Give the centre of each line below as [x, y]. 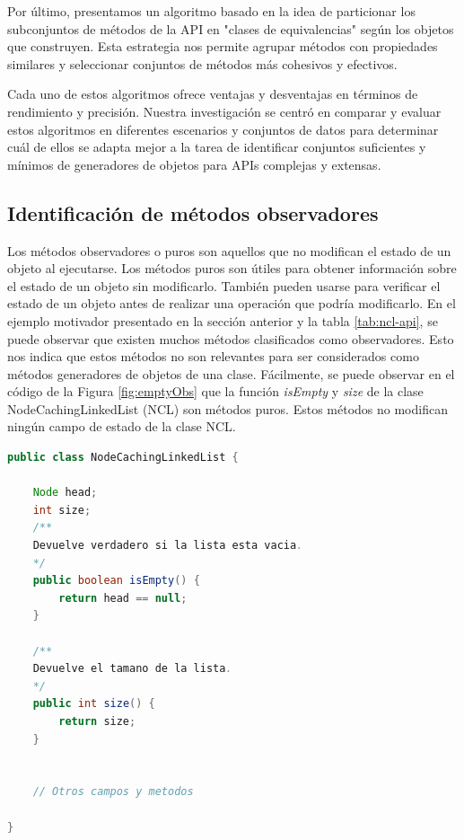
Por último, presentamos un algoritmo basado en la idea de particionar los [211, 11]
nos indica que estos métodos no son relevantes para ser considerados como [213, 356]
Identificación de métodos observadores [193, 212]
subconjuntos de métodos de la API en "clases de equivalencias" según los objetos [231, 28]
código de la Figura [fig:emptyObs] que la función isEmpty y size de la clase [215, 391]
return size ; [97, 721]
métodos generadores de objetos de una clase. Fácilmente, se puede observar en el [231, 373]
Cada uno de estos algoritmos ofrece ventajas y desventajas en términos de [213, 94]
